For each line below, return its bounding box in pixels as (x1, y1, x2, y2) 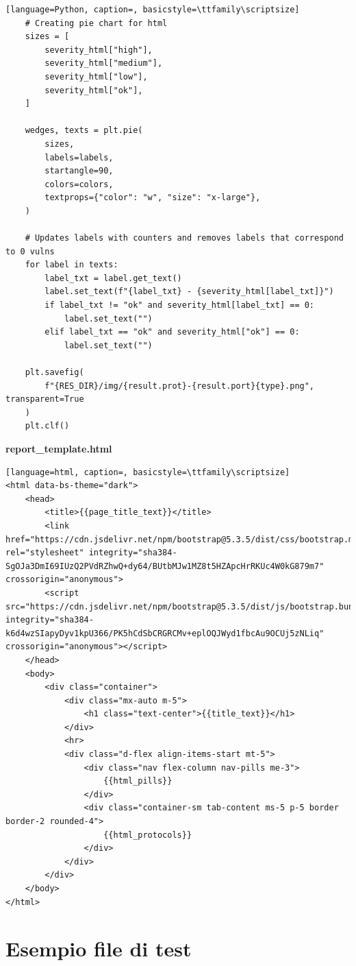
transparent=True (5, 394, 84, 404)
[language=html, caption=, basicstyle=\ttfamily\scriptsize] (5, 467, 290, 477)
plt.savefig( (25, 367, 84, 378)
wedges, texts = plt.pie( (25, 125, 143, 136)
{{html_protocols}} (103, 830, 192, 840)
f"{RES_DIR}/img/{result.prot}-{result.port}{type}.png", (44, 381, 315, 391)
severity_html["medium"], (44, 58, 163, 69)
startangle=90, (44, 166, 114, 176)
